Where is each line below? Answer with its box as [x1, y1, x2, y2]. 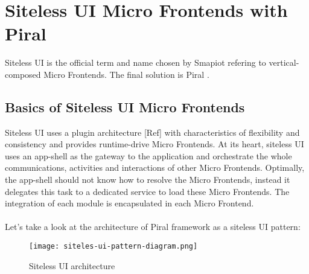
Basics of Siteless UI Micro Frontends [5, 97, 245, 116]
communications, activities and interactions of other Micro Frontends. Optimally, [5, 161, 305, 174]
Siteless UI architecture [29, 259, 115, 272]
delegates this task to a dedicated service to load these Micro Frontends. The [5, 185, 290, 197]
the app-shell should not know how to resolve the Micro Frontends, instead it [5, 173, 290, 186]
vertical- [269, 56, 299, 69]
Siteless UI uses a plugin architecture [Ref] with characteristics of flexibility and [5, 126, 300, 138]
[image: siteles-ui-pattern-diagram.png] [29, 242, 198, 251]
